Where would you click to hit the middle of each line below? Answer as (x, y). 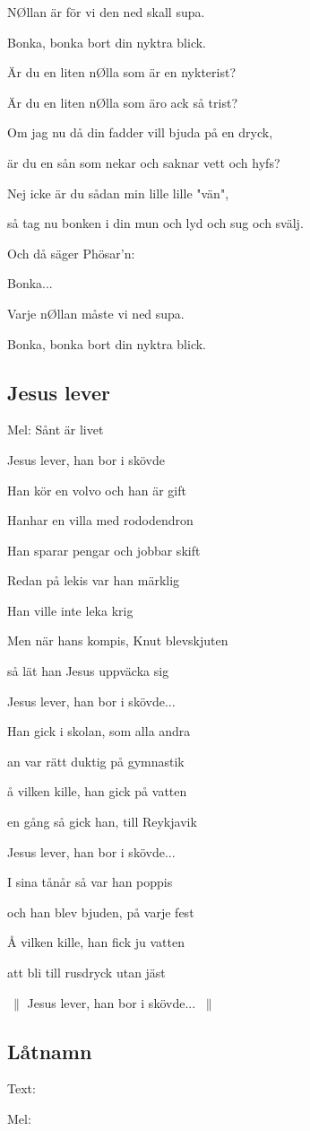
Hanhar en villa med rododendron (100, 520)
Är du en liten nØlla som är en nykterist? (121, 72)
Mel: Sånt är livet (56, 430)
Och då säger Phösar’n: (71, 253)
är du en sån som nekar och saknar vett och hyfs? (144, 162)
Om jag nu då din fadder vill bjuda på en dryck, (140, 132)
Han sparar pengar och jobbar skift (104, 550)
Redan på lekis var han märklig (94, 580)
